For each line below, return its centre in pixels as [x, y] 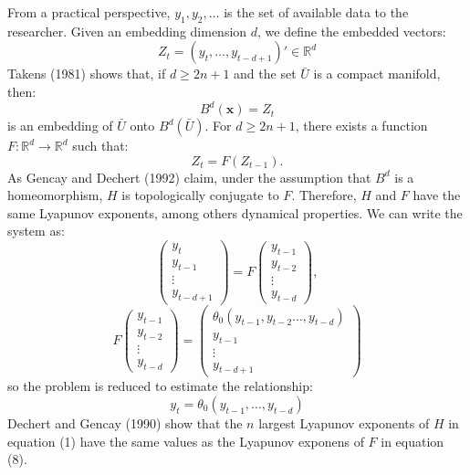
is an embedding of [60, 126]
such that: [100, 146]
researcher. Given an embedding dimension [127, 31]
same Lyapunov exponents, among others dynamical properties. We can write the [235, 212]
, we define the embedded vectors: [352, 31]
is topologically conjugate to [200, 195]
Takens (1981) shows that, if [87, 74]
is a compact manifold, [377, 74]
